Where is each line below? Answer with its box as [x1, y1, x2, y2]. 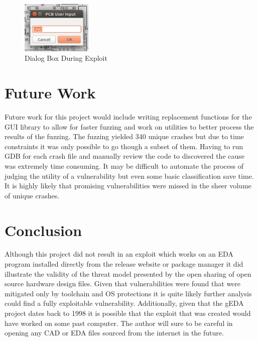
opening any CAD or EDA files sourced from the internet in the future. [5, 327, 224, 338]
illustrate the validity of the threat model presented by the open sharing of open [5, 268, 251, 279]
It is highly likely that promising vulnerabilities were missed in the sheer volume [5, 180, 251, 191]
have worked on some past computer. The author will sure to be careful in [5, 317, 233, 328]
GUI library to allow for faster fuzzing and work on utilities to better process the [5, 121, 254, 132]
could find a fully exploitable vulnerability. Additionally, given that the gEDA [5, 298, 244, 308]
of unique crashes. [5, 190, 60, 200]
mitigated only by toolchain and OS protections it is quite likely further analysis [5, 288, 252, 298]
